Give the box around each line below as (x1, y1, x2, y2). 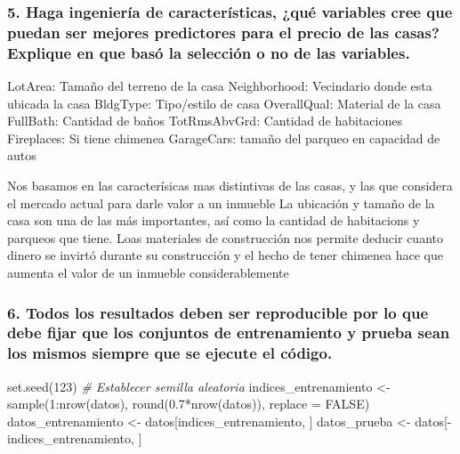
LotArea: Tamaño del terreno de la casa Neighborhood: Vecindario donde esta (7, 77, 432, 95)
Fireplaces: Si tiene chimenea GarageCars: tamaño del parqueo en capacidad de (7, 128, 440, 147)
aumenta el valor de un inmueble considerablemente (7, 263, 289, 281)
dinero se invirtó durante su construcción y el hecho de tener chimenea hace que (7, 246, 443, 264)
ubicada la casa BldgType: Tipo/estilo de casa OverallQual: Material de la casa (7, 93, 441, 112)
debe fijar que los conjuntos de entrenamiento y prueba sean (7, 321, 450, 344)
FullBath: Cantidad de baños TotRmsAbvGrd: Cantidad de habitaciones (7, 111, 402, 130)
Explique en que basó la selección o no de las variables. (7, 41, 410, 63)
